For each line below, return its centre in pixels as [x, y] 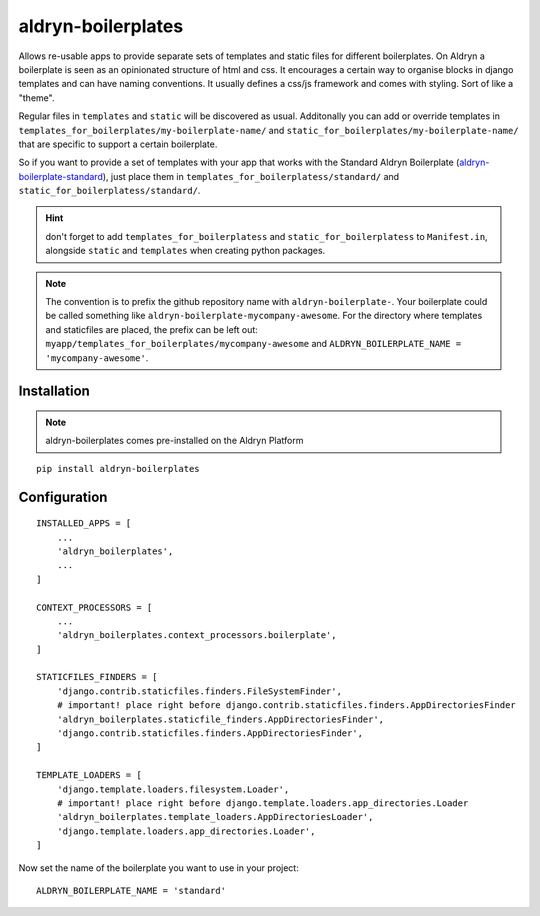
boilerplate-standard [61, 176]
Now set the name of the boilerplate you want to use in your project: [158, 867]
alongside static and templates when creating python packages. [185, 251]
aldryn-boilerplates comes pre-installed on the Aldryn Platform [174, 441]
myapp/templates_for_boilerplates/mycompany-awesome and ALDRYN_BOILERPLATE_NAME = [253, 344]
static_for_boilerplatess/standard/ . [109, 191]
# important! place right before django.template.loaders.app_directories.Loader [262, 803]
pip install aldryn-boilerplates [118, 468]
